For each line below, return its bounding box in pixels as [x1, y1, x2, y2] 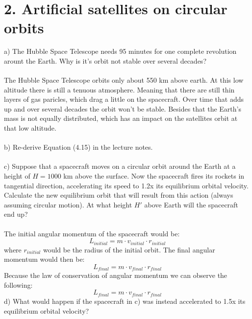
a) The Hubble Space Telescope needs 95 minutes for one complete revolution [4, 46, 237, 56]
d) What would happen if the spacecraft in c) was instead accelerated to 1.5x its [4, 296, 246, 306]
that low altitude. [4, 123, 56, 133]
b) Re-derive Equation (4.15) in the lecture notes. [4, 142, 153, 152]
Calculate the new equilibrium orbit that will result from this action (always [4, 190, 233, 200]
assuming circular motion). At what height [4, 199, 132, 209]
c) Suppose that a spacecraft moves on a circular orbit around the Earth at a [4, 161, 236, 171]
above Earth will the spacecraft [144, 199, 238, 209]
